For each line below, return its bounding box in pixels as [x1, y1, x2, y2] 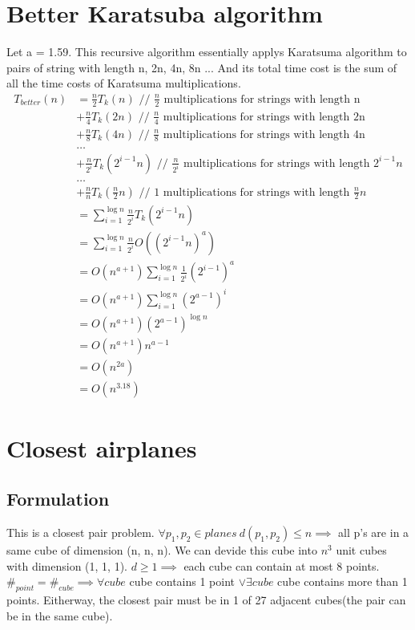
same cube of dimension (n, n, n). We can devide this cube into [6, 541, 317, 558]
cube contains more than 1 [277, 573, 408, 590]
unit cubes [336, 541, 387, 558]
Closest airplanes [6, 431, 197, 464]
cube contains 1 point [129, 573, 236, 590]
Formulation [6, 486, 110, 511]
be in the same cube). [6, 607, 113, 624]
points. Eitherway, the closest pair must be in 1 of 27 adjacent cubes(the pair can [6, 591, 406, 608]
